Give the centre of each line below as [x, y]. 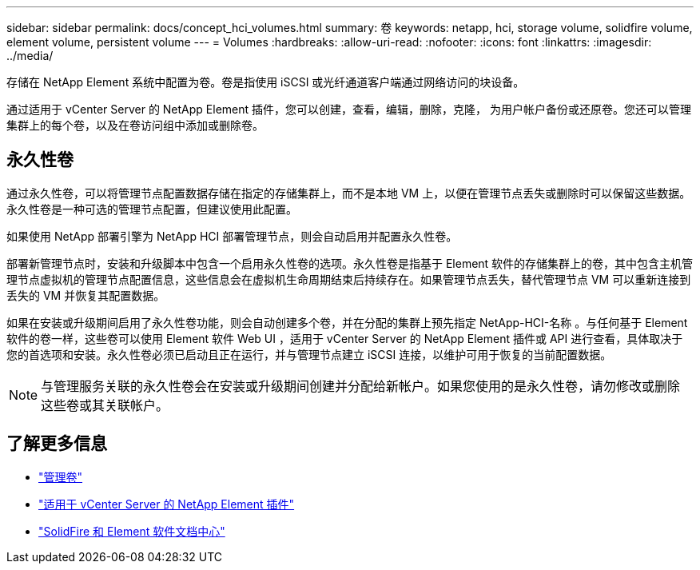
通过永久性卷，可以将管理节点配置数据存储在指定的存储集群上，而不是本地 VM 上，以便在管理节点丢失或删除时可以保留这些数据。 [349, 193]
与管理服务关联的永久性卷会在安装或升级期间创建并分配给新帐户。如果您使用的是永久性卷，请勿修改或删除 [361, 386]
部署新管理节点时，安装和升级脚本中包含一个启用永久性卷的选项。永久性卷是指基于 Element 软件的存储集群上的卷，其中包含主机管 [350, 263]
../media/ [30, 56]
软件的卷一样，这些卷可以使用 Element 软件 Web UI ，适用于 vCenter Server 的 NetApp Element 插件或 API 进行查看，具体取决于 [345, 338]
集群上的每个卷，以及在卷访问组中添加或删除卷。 [135, 125]
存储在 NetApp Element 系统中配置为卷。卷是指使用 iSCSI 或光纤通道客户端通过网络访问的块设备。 [266, 82]
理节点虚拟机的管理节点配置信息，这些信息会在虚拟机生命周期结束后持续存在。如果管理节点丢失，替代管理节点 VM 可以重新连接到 [349, 279]
